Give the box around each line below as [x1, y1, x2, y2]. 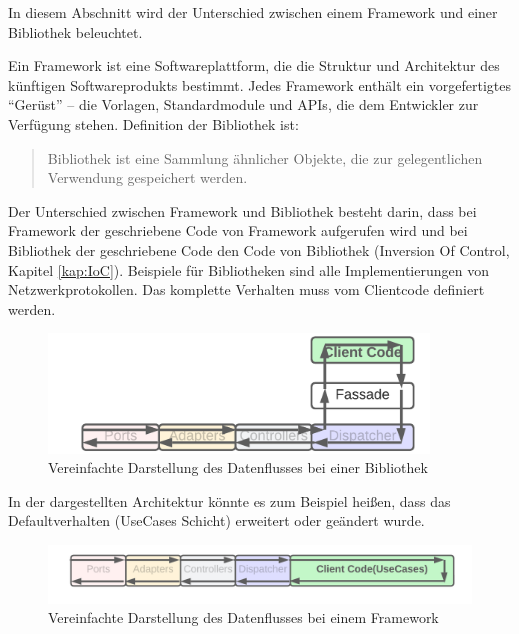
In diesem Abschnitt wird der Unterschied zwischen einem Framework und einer [8, 2, 498, 22]
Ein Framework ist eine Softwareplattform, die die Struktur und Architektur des [8, 55, 500, 76]
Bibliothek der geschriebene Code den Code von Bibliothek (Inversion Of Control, [8, 239, 510, 260]
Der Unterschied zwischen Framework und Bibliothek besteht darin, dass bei [8, 200, 477, 221]
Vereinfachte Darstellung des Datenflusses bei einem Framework [48, 607, 439, 628]
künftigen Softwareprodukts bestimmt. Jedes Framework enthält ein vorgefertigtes [8, 74, 512, 95]
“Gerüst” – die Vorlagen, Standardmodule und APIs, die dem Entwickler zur [8, 94, 479, 115]
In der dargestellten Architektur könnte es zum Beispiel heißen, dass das [8, 490, 451, 511]
